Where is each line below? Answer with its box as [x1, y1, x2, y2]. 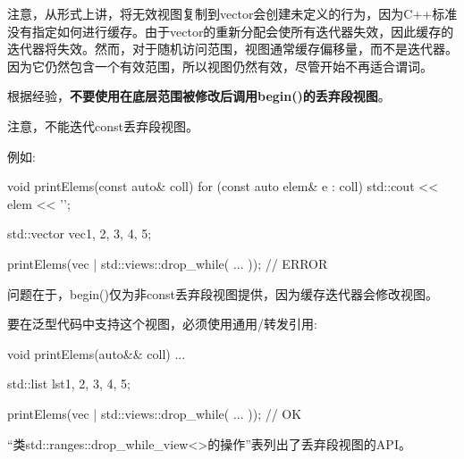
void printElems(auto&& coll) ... [7, 344, 186, 363]
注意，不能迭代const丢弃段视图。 [7, 116, 198, 135]
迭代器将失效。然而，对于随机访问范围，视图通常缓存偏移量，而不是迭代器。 [7, 39, 458, 58]
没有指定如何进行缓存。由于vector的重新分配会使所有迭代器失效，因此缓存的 [7, 21, 454, 40]
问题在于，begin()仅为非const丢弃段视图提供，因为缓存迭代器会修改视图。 [7, 284, 438, 303]
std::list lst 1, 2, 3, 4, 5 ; [7, 374, 131, 393]
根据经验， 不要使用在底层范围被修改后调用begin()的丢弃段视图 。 [7, 87, 391, 105]
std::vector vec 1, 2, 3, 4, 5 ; [7, 224, 152, 243]
